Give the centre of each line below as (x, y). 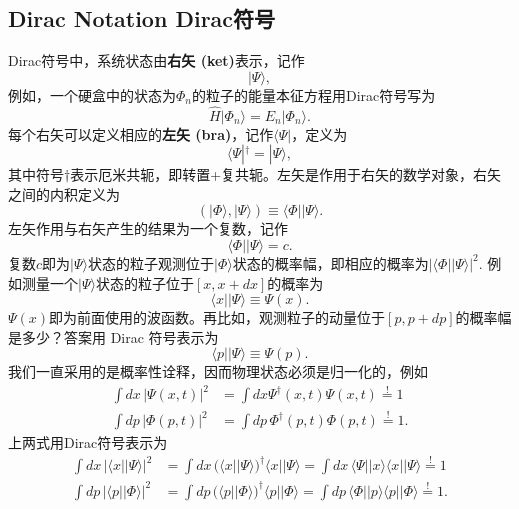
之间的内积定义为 (64, 193)
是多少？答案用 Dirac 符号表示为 (113, 336)
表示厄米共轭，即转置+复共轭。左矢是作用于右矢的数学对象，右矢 (286, 174)
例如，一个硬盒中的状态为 (92, 94)
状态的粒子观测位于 (151, 262)
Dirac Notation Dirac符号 (142, 18)
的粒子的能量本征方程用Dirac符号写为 (314, 94)
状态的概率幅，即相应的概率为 (330, 262)
